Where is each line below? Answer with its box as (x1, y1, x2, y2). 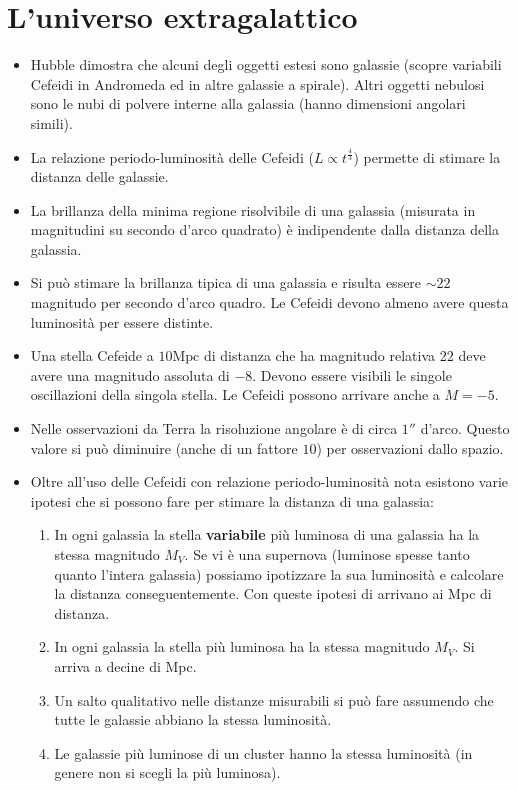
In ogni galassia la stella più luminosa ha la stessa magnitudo (54, 636, 430, 657)
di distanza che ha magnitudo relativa (203, 345, 436, 366)
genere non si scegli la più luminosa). (54, 762, 281, 783)
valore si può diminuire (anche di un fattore (30, 437, 298, 458)
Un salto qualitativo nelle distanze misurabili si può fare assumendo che (54, 689, 494, 710)
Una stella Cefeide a (30, 345, 154, 366)
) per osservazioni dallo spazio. (316, 437, 504, 458)
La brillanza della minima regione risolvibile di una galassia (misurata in (30, 199, 476, 220)
